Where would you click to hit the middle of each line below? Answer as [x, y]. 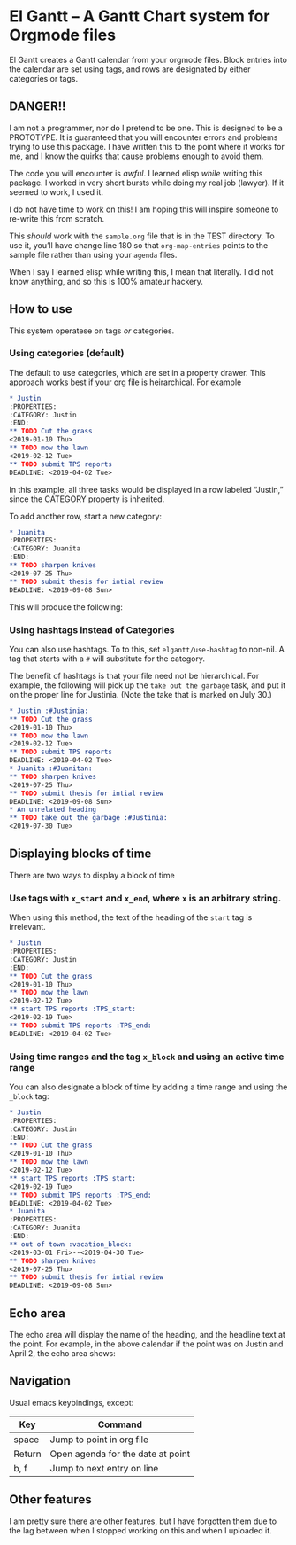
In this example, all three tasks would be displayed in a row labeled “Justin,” [147, 489]
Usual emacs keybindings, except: [72, 1402]
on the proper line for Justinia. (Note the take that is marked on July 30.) [140, 694]
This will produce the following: [66, 607]
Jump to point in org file [99, 1440]
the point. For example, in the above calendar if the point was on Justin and [146, 1344]
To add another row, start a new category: [85, 516]
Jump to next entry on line [104, 1468]
